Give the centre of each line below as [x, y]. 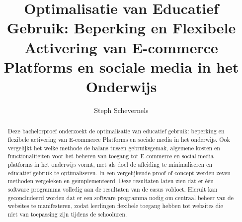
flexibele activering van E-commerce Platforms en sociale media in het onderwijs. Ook [119, 139]
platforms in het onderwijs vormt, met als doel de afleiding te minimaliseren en [110, 164]
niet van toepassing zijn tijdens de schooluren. [67, 214]
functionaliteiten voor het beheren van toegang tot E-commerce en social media [111, 156]
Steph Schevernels [121, 110]
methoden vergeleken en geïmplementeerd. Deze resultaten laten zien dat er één [111, 181]
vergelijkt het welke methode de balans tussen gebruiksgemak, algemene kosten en [114, 148]
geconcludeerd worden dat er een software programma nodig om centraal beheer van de [121, 197]
